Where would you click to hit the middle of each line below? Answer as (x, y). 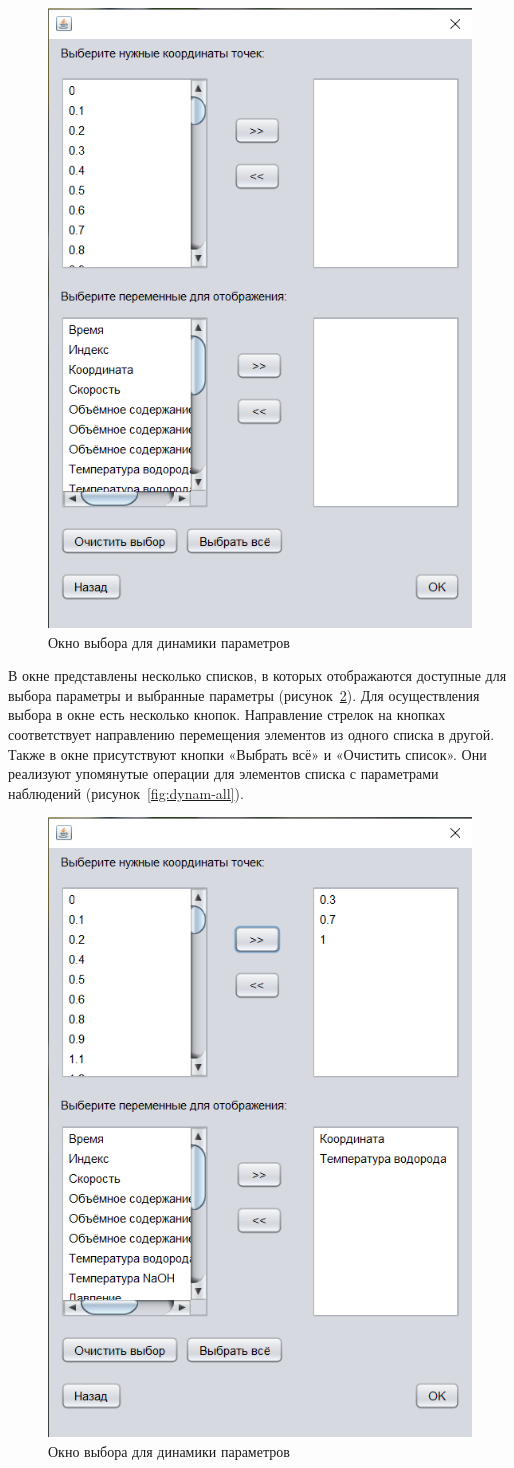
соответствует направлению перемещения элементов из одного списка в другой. (251, 734)
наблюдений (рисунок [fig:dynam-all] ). (126, 792)
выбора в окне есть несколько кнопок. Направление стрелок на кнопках (227, 714)
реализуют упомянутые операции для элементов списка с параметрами (223, 773)
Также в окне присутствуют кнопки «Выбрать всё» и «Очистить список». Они (247, 753)
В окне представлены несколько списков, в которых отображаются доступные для (257, 675)
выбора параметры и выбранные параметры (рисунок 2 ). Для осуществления (244, 694)
